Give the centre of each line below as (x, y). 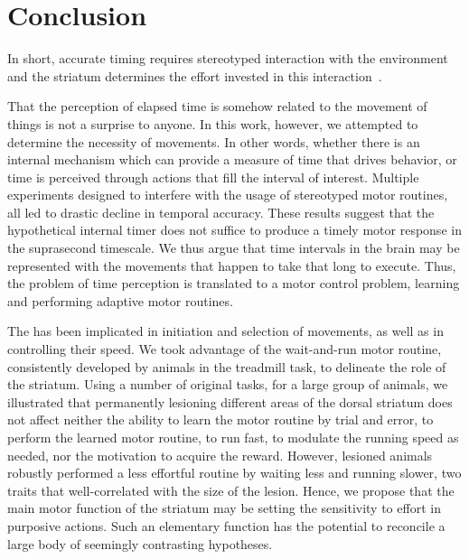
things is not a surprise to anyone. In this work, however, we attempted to (213, 123)
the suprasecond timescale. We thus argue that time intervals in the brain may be (234, 248)
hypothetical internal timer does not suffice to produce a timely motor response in (234, 230)
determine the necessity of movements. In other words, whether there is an (214, 141)
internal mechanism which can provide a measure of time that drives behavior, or (232, 159)
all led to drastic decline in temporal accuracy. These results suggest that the (221, 212)
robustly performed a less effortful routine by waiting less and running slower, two (234, 473)
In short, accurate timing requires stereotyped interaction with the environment (228, 58)
